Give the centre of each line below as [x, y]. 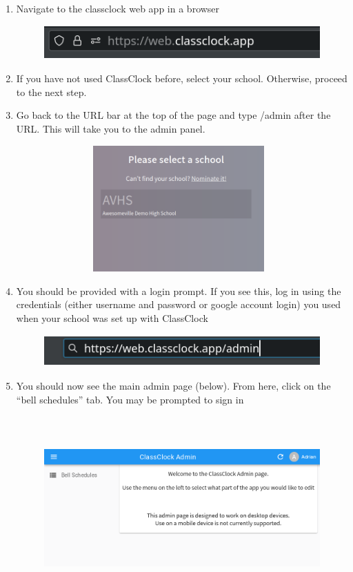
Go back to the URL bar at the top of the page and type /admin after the [173, 115]
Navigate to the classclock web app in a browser [118, 8]
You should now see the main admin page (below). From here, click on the [173, 385]
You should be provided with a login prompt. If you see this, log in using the [179, 290]
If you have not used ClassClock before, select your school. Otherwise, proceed [182, 78]
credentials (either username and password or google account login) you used [179, 304]
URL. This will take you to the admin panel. [111, 128]
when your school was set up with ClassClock [112, 317]
